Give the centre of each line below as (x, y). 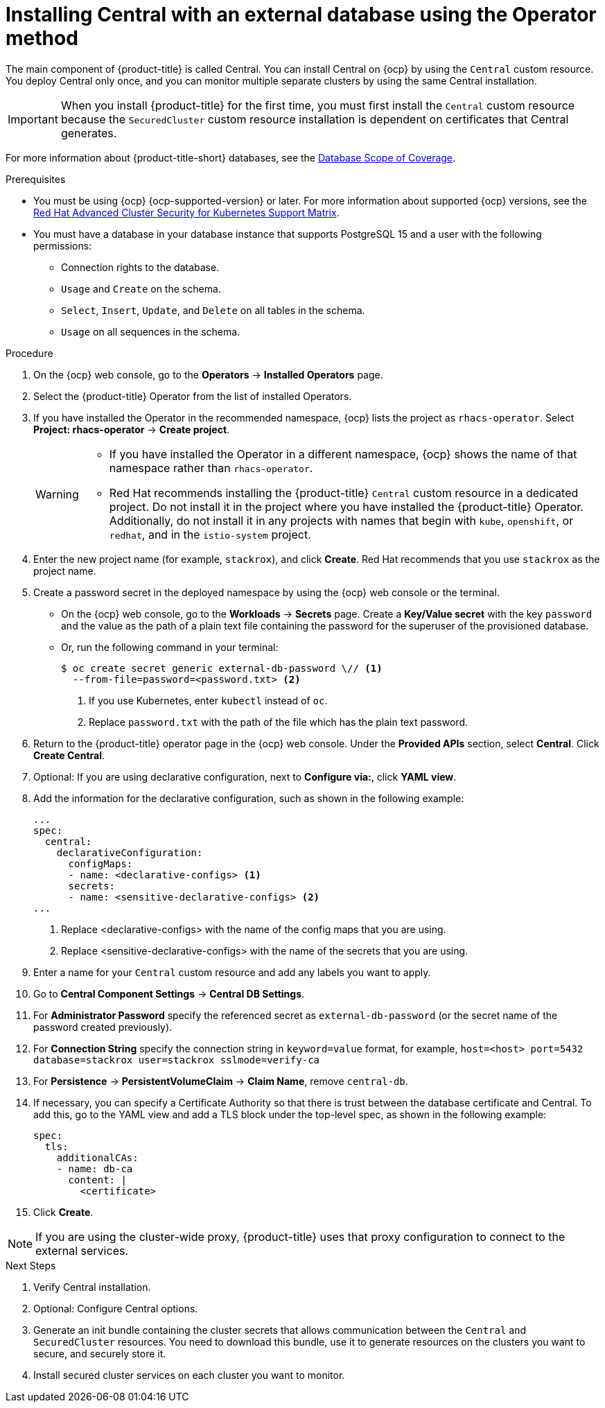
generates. (89, 133)
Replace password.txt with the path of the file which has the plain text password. (278, 722)
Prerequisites (36, 179)
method (42, 38)
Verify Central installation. (92, 1287)
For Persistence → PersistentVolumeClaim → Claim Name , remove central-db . (221, 1081)
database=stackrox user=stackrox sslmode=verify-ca (177, 1060)
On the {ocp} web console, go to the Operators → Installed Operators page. (208, 374)
